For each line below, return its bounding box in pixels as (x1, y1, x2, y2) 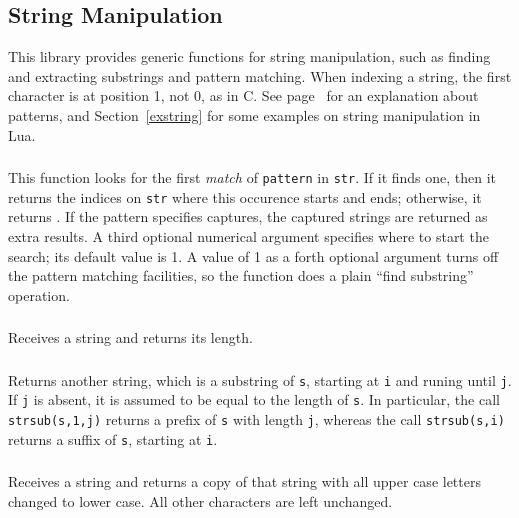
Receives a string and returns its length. (8, 327, 253, 348)
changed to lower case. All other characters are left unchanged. (8, 490, 393, 511)
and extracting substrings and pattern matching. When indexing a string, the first (8, 65, 512, 86)
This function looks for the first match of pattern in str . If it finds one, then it (8, 167, 497, 188)
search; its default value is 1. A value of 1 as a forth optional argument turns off (8, 245, 499, 266)
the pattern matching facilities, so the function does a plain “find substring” (8, 265, 474, 286)
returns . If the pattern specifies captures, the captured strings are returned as (8, 206, 488, 227)
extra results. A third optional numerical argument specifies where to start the (8, 226, 489, 246)
